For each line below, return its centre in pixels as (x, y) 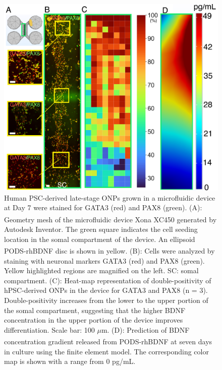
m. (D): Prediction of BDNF (145, 329)
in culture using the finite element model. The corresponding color (106, 351)
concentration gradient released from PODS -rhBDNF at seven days (108, 341)
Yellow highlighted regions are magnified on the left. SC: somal (101, 270)
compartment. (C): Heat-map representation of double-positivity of (108, 280)
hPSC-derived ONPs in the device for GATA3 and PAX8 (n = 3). (106, 290)
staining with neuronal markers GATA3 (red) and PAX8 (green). (104, 260)
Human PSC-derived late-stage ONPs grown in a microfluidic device (110, 197)
